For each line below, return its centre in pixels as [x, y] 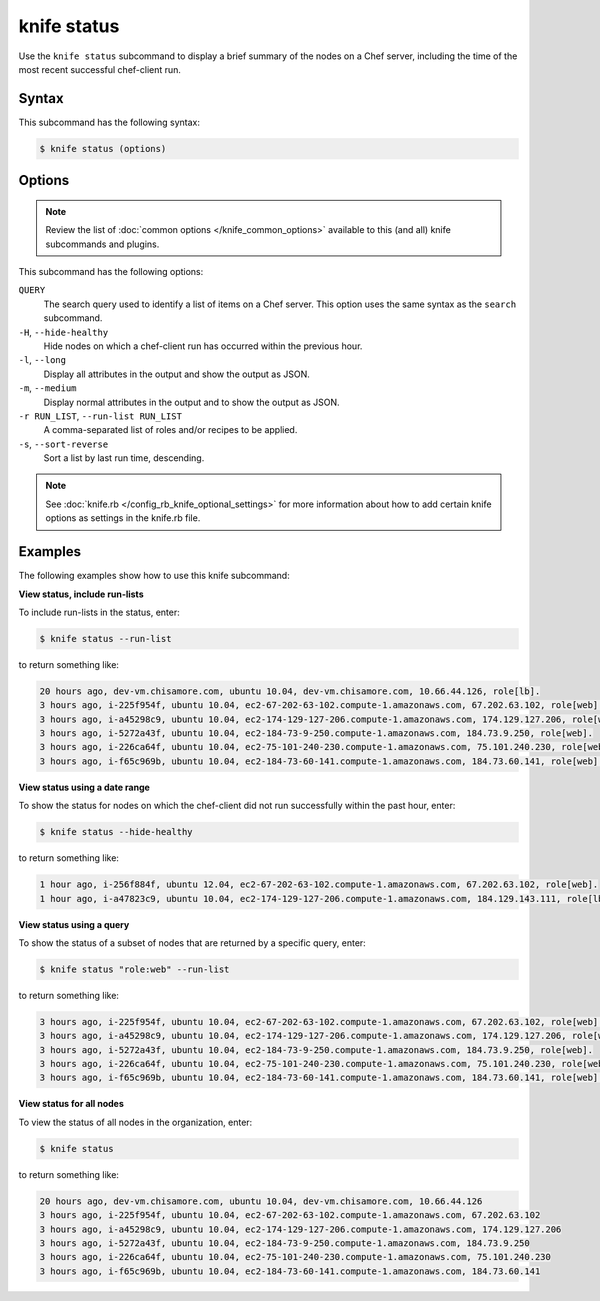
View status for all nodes [71, 1104]
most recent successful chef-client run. [100, 69]
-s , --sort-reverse [63, 444]
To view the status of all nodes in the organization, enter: [135, 1122]
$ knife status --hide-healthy [116, 832]
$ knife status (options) [103, 148]
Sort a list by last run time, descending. [124, 458]
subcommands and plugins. [102, 244]
